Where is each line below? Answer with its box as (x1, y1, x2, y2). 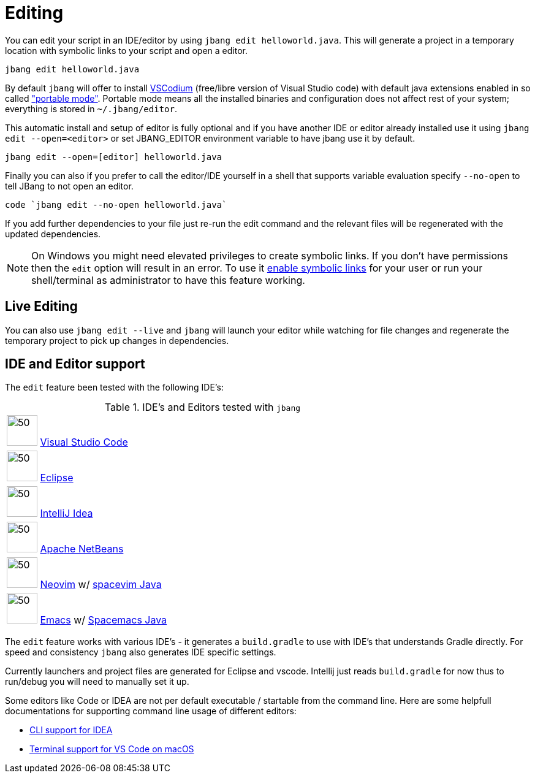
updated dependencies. (5, 228, 101, 239)
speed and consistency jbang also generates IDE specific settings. (5, 647, 276, 658)
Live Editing (5, 299, 78, 315)
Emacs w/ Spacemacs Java (40, 614, 167, 627)
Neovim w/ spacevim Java (40, 578, 162, 591)
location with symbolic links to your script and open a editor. (5, 45, 248, 56)
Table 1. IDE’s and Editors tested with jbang (104, 401, 301, 414)
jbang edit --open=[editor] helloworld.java (5, 151, 222, 162)
